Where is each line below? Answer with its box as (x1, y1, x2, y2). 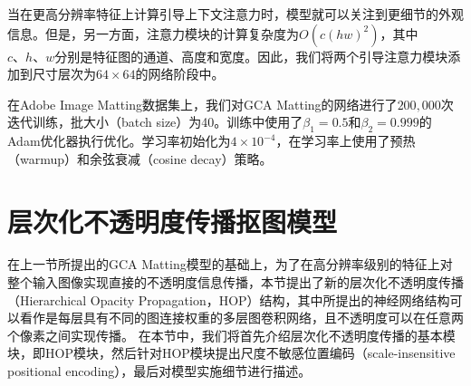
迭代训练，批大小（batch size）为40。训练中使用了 (7, 112, 303, 131)
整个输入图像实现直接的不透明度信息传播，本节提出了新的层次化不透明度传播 (7, 273, 464, 292)
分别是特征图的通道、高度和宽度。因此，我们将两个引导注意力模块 (54, 46, 448, 65)
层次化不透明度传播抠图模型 (7, 202, 338, 239)
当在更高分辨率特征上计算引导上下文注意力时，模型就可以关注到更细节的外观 (7, 5, 464, 23)
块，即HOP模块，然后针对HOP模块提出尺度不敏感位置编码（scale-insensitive (7, 343, 456, 362)
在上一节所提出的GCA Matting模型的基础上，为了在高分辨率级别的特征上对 (7, 255, 453, 274)
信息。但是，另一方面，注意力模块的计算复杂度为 (7, 24, 299, 43)
